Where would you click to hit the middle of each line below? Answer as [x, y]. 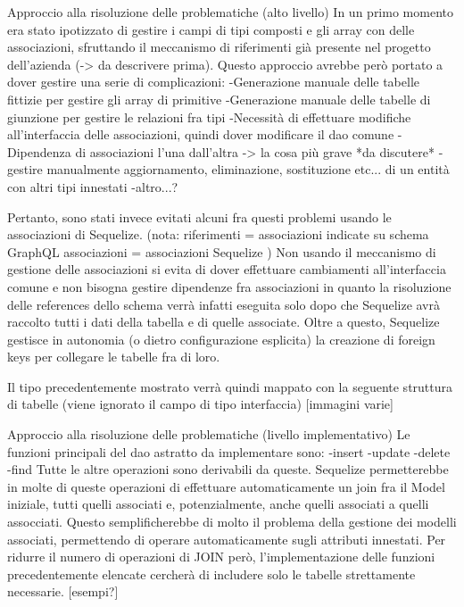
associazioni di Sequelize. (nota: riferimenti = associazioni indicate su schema [218, 234]
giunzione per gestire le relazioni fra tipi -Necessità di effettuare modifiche [209, 116]
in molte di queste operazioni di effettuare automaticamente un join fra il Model [226, 486]
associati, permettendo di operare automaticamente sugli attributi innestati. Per [227, 539]
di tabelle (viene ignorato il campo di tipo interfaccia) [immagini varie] [200, 404]
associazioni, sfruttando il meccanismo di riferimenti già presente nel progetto [219, 47]
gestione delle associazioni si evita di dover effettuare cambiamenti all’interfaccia [227, 269]
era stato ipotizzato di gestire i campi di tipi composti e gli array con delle [211, 29]
